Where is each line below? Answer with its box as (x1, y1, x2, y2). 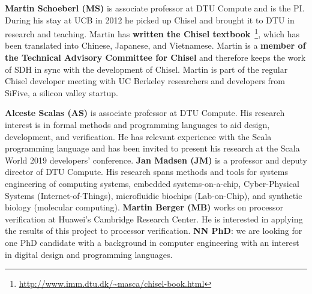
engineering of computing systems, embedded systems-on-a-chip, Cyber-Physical (5, 177, 299, 189)
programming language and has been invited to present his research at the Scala (5, 142, 300, 155)
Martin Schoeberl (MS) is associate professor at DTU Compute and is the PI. (5, 2, 305, 14)
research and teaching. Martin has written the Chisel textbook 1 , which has (5, 26, 300, 40)
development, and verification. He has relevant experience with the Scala (5, 130, 272, 142)
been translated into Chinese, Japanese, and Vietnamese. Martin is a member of (5, 39, 306, 52)
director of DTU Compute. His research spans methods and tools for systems (5, 165, 288, 178)
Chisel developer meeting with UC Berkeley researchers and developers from (5, 75, 285, 87)
